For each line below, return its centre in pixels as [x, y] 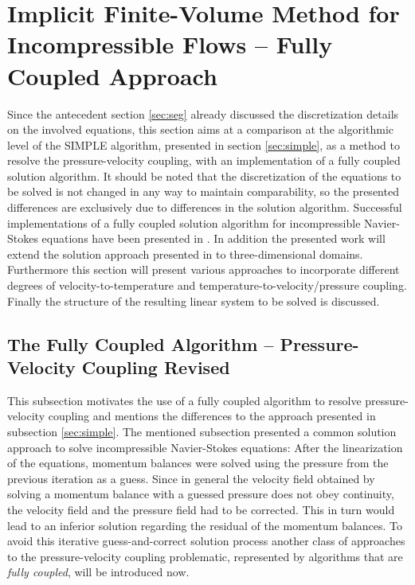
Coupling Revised [156, 367]
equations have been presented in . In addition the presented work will [213, 238]
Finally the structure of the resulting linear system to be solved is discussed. [194, 300]
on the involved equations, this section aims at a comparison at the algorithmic [201, 129]
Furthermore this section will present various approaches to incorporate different [204, 269]
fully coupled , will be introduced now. [98, 572]
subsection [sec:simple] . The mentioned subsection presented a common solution [202, 431]
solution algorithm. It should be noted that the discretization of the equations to [204, 175]
